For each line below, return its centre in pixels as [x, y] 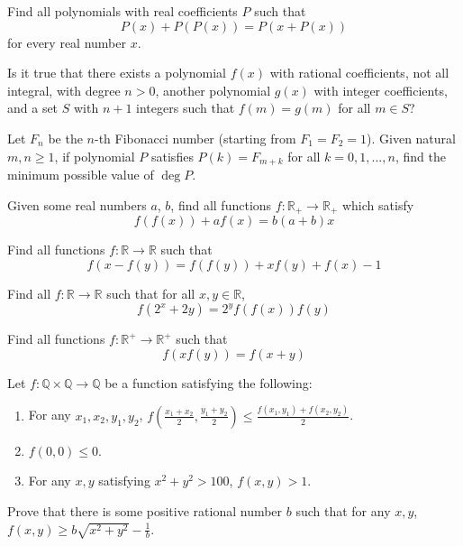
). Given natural [411, 138]
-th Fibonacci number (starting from [195, 138]
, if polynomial [95, 156]
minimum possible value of [81, 175]
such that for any [343, 510]
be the [65, 138]
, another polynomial [213, 90]
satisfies [172, 156]
